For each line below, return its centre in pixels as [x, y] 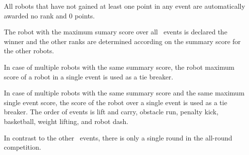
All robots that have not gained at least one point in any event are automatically [124, 6]
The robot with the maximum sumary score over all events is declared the [116, 32]
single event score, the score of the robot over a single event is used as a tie [116, 102]
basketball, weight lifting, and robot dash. [66, 121]
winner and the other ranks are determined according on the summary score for [122, 41]
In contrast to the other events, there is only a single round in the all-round [118, 137]
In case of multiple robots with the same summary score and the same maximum [124, 93]
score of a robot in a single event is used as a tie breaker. [89, 76]
